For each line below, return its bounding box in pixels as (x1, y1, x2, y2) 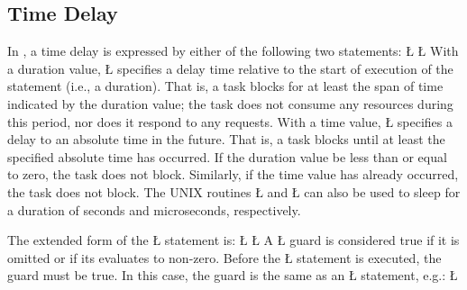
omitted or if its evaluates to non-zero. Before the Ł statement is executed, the (7, 248, 442, 267)
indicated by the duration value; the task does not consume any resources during (7, 94, 453, 113)
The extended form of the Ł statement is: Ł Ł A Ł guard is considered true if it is (7, 231, 460, 249)
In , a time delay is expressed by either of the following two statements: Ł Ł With (7, 41, 459, 60)
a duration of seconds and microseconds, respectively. (7, 200, 301, 219)
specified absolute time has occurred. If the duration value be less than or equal (7, 147, 447, 166)
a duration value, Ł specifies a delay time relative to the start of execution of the (7, 59, 453, 77)
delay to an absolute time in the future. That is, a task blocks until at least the (7, 130, 445, 149)
